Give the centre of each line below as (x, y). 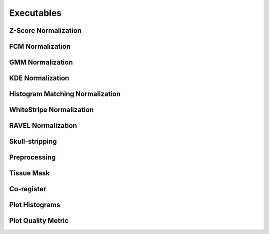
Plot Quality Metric (39, 221)
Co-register (28, 189)
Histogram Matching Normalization (65, 94)
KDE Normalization (39, 78)
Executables (35, 13)
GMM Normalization (41, 62)
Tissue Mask (29, 173)
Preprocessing (32, 157)
